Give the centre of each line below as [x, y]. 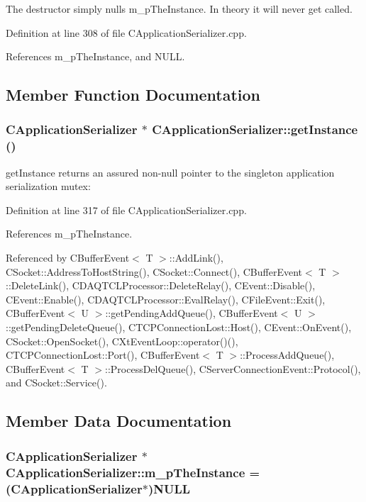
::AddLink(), [196, 258]
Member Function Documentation [133, 95]
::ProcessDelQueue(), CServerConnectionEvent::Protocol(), [233, 368]
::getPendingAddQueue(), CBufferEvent [192, 313]
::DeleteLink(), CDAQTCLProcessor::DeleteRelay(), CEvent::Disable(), [161, 285]
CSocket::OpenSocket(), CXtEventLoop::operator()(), [122, 341]
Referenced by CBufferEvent [68, 258]
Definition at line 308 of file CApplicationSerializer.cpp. [126, 32]
